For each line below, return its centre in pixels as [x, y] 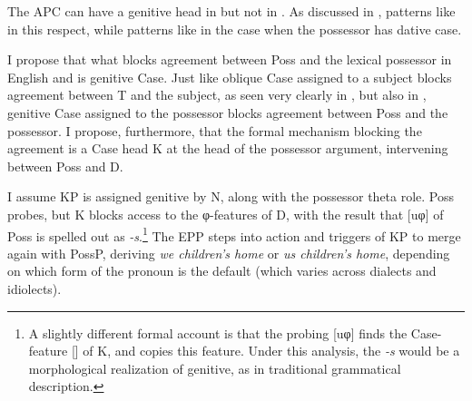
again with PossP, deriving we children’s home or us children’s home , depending [229, 253]
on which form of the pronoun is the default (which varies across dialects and [222, 271]
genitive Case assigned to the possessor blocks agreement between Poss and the [228, 112]
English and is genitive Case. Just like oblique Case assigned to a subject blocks [230, 77]
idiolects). [34, 288]
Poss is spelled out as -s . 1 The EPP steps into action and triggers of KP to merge [234, 234]
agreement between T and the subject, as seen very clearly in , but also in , [217, 95]
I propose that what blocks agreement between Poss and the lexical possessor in [230, 59]
